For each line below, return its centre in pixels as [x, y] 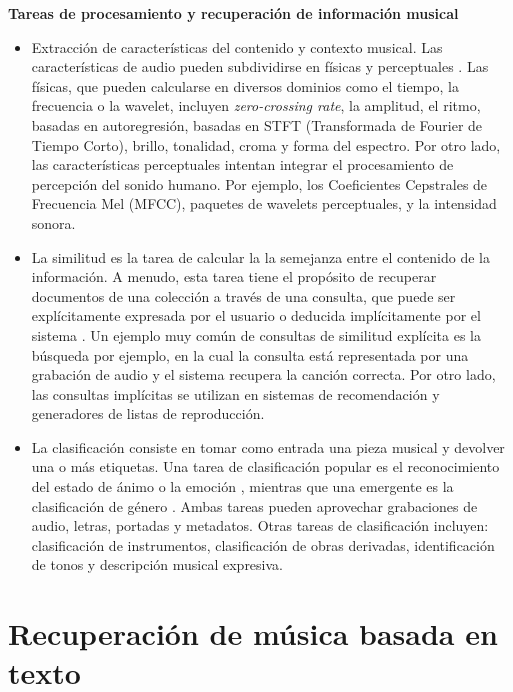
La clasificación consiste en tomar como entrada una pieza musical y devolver [268, 446]
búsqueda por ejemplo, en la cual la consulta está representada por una [250, 354]
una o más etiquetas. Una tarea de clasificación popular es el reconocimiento [265, 466]
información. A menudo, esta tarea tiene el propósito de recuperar [234, 276]
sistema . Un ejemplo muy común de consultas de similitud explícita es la [256, 334]
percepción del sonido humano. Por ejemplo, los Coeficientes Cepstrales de [259, 183]
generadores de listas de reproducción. [148, 413]
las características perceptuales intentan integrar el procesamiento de [242, 164]
